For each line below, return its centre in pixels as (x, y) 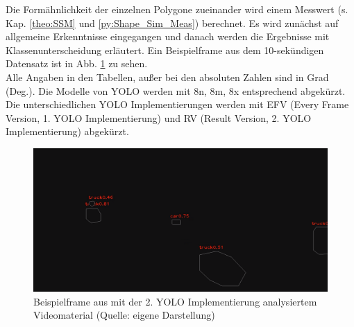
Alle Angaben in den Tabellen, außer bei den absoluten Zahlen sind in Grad (167, 77)
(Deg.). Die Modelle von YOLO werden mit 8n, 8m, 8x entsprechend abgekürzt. (176, 90)
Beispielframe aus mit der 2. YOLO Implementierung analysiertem (175, 301)
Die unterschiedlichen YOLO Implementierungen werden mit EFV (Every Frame (177, 104)
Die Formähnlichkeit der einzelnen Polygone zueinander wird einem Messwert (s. (177, 9)
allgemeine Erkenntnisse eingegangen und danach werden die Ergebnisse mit (168, 36)
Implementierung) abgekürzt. (67, 131)
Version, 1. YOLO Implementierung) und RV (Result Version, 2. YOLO (159, 117)
